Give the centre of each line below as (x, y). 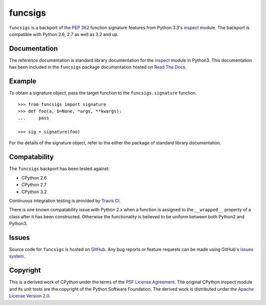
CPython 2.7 (34, 185)
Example (23, 81)
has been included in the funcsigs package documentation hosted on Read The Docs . (98, 67)
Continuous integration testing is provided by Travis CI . (65, 201)
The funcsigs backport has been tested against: (59, 169)
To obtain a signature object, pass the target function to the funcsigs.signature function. (103, 93)
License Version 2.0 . (30, 296)
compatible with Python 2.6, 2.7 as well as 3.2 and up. (64, 34)
